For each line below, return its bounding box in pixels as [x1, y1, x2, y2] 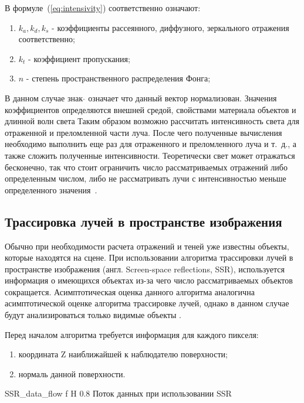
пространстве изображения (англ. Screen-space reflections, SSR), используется [5, 262, 285, 275]
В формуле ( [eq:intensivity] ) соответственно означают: [5, 2, 201, 13]
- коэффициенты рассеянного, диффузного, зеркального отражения [52, 21, 289, 33]
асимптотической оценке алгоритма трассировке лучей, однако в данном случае [5, 297, 289, 309]
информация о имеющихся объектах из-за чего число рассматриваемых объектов [5, 274, 293, 286]
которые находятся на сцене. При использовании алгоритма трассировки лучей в [5, 251, 293, 264]
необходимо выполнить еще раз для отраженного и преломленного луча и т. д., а [5, 138, 297, 150]
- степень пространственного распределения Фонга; [26, 72, 211, 84]
